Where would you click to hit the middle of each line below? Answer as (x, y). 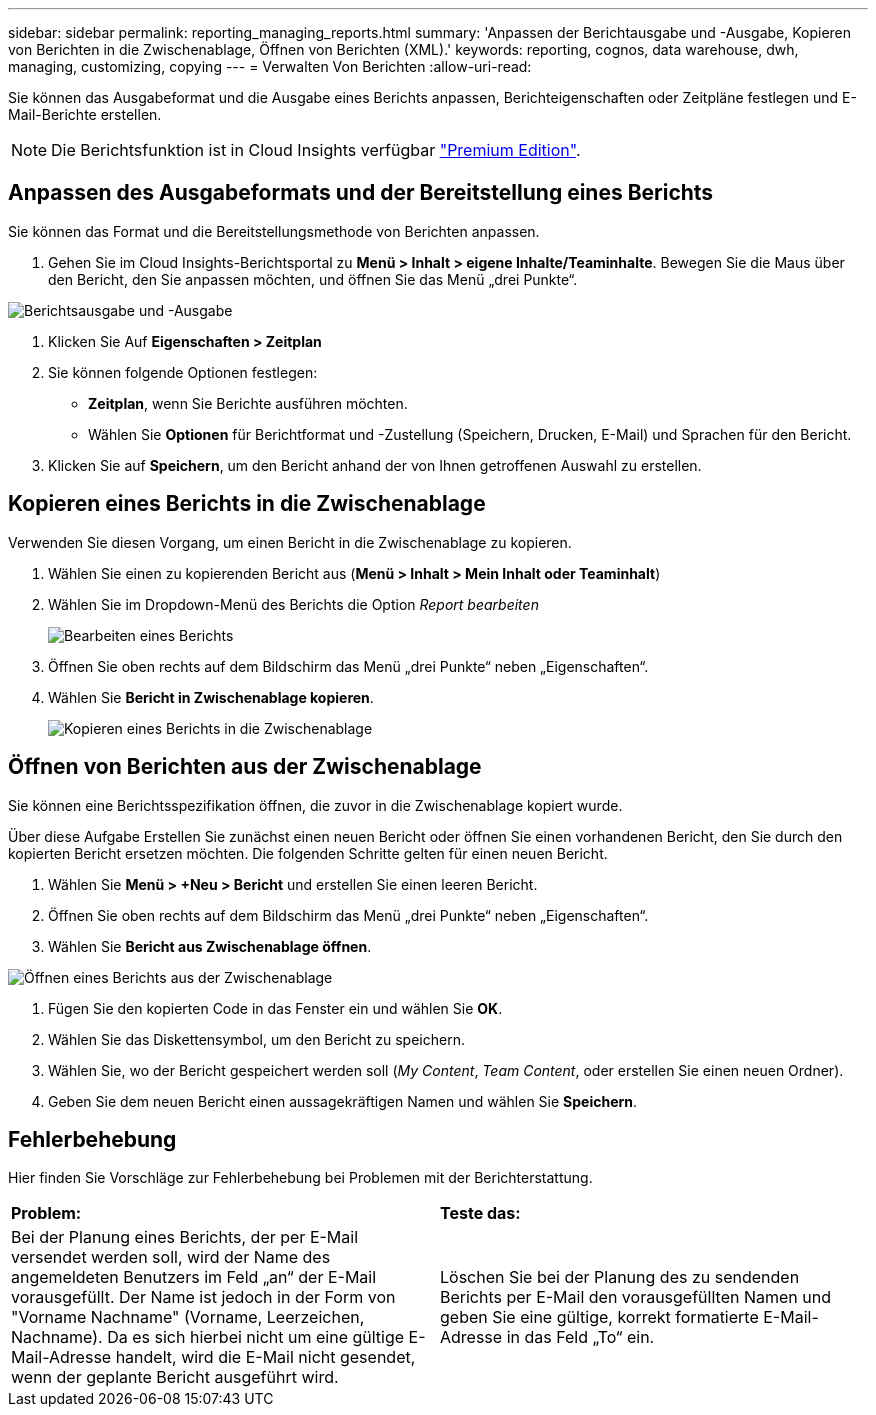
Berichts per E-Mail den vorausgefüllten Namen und (635, 1297)
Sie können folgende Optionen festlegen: (183, 372)
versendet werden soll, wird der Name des (171, 1257)
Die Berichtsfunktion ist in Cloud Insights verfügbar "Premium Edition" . (316, 150)
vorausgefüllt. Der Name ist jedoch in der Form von (203, 1297)
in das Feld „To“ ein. (580, 1337)
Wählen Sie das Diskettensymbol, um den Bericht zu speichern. (256, 1039)
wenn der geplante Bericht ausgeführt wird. (175, 1377)
